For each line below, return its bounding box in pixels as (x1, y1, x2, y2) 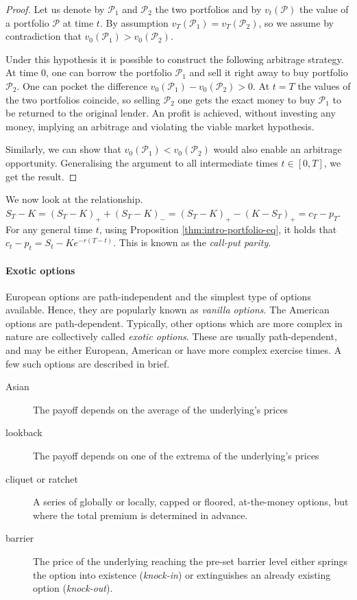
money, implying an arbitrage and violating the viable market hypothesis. (5, 119, 315, 133)
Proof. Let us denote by (5, 2, 105, 16)
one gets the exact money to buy (177, 92, 315, 106)
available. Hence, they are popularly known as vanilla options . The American (5, 302, 330, 317)
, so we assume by (258, 15, 334, 29)
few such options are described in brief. (5, 356, 170, 370)
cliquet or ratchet (5, 471, 78, 485)
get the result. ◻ (5, 169, 77, 183)
